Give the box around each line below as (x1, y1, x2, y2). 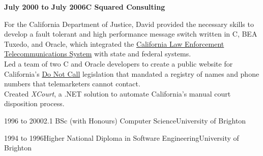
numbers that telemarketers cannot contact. (4, 78, 140, 89)
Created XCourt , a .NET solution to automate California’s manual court (4, 88, 231, 99)
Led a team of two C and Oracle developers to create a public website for (4, 58, 233, 69)
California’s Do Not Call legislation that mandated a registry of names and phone (4, 68, 259, 79)
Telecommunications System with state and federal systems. (4, 48, 191, 59)
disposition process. (4, 98, 65, 109)
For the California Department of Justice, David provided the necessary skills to (4, 18, 254, 29)
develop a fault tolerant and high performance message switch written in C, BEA (4, 28, 257, 39)
